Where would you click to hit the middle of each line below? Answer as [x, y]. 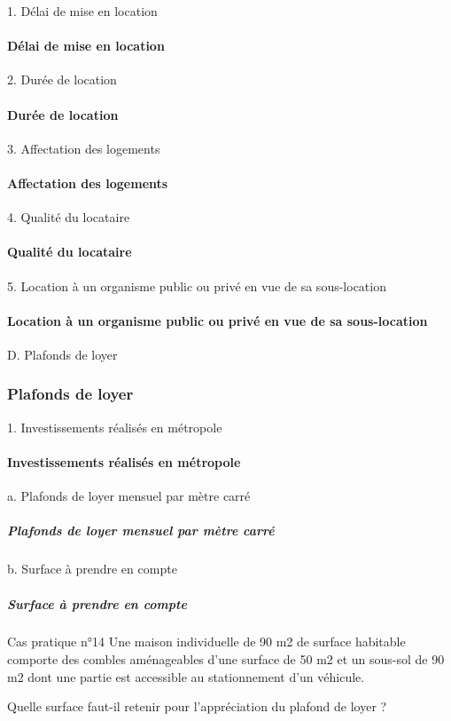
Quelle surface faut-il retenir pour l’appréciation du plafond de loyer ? [197, 706]
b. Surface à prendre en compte [92, 569]
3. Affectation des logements [84, 148]
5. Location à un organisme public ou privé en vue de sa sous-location [197, 285]
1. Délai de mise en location [82, 11]
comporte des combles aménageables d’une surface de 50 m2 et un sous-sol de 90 [226, 659]
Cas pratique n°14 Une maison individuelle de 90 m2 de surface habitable [206, 642]
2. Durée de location [62, 79]
